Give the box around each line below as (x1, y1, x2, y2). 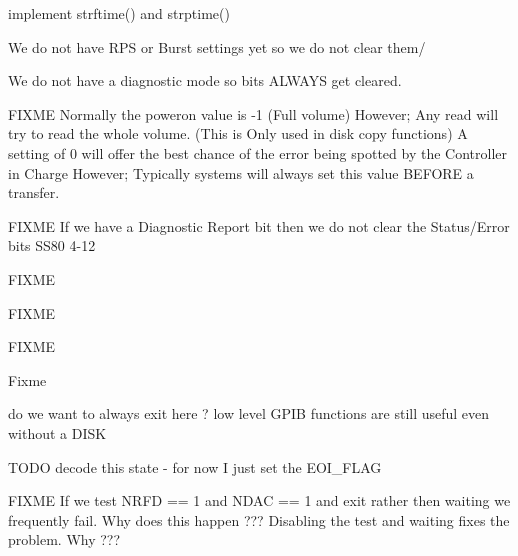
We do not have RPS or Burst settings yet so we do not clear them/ (8, 36, 426, 57)
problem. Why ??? (8, 529, 121, 550)
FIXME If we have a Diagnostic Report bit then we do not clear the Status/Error (8, 215, 510, 236)
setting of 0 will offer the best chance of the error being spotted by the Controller (8, 142, 507, 163)
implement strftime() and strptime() (8, 3, 230, 23)
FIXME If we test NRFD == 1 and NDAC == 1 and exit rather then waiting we (8, 490, 511, 511)
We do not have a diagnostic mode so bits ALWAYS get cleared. (8, 70, 402, 91)
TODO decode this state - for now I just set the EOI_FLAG (8, 456, 382, 477)
